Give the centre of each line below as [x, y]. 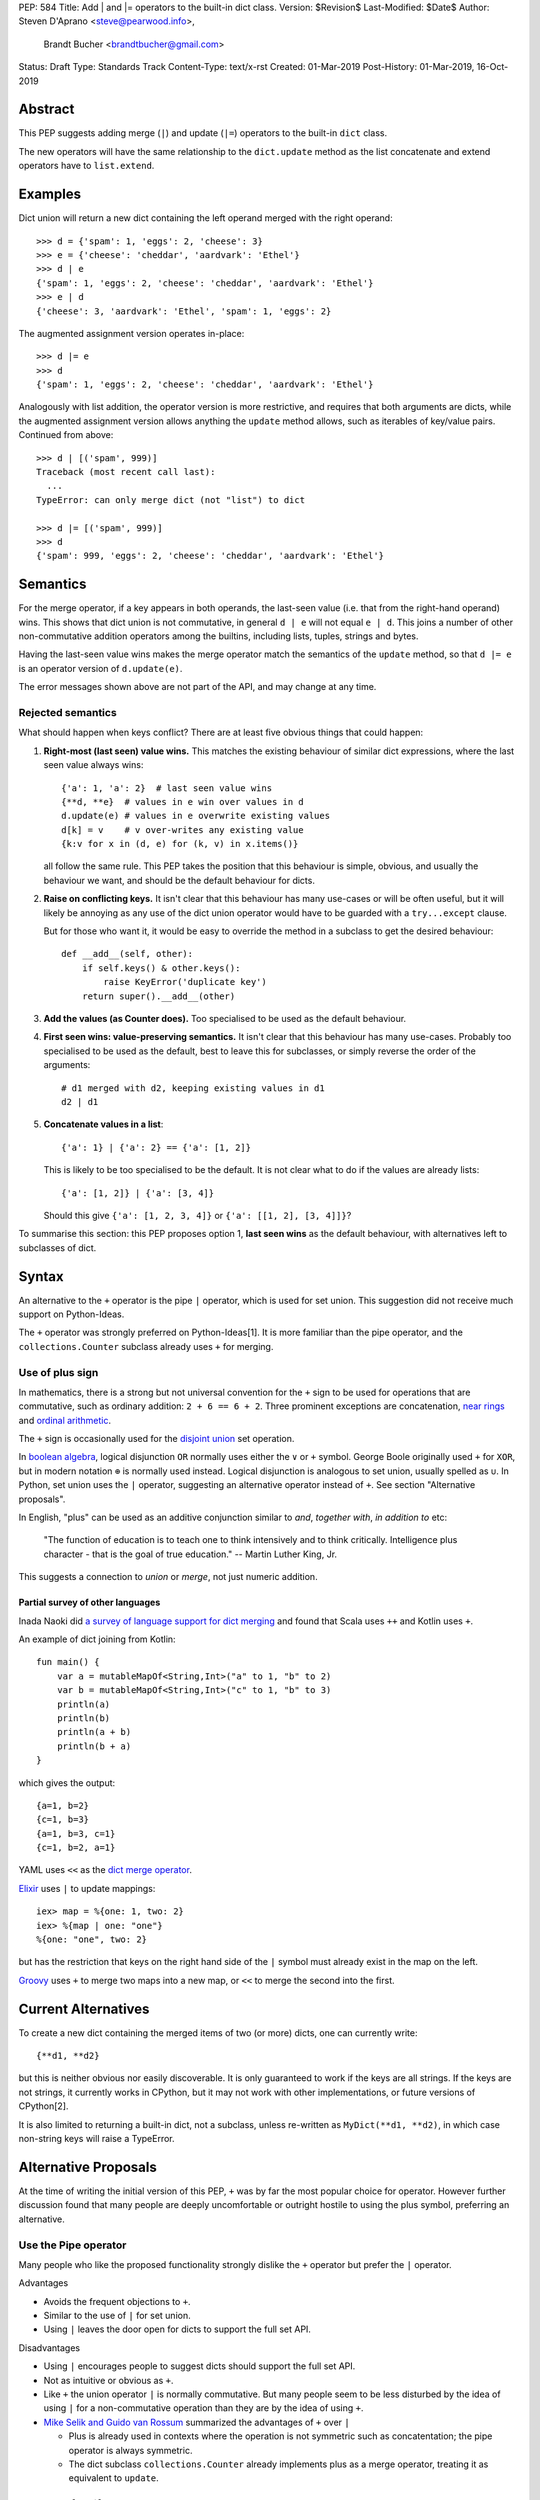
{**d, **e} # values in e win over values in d [182, 801]
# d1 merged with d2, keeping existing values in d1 [193, 1088]
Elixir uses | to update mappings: [87, 1888]
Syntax [41, 1276]
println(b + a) [94, 1746]
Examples [50, 194]
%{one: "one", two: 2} [92, 1939]
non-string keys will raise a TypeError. [96, 2139]
